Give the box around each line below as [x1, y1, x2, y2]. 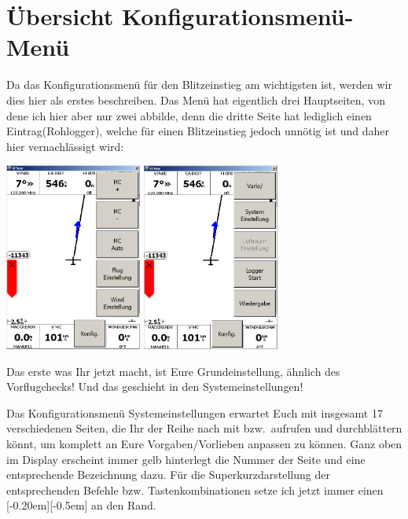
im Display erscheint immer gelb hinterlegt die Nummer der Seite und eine [6, 451, 366, 467]
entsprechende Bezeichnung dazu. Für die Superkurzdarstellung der [6, 466, 330, 483]
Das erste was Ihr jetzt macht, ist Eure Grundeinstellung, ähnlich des [6, 363, 340, 379]
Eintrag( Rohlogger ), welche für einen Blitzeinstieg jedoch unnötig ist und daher [6, 123, 390, 139]
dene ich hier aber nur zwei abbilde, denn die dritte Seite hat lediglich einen [6, 107, 372, 123]
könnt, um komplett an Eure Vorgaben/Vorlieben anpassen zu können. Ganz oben [6, 436, 402, 452]
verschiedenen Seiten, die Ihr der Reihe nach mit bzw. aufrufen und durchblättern [6, 420, 402, 436]
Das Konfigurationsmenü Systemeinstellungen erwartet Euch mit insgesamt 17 [6, 404, 383, 421]
